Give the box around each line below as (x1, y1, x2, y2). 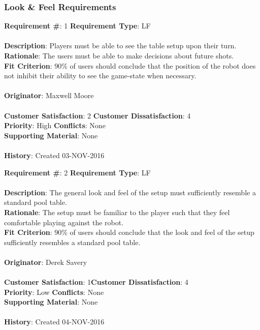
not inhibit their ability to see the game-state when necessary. (4, 70, 197, 81)
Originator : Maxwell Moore (4, 90, 94, 101)
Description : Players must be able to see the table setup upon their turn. (4, 40, 237, 51)
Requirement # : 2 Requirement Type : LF (4, 167, 151, 177)
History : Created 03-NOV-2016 (4, 149, 105, 160)
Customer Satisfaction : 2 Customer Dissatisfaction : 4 (4, 110, 191, 121)
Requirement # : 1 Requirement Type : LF (4, 20, 151, 31)
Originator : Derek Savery (4, 256, 87, 267)
